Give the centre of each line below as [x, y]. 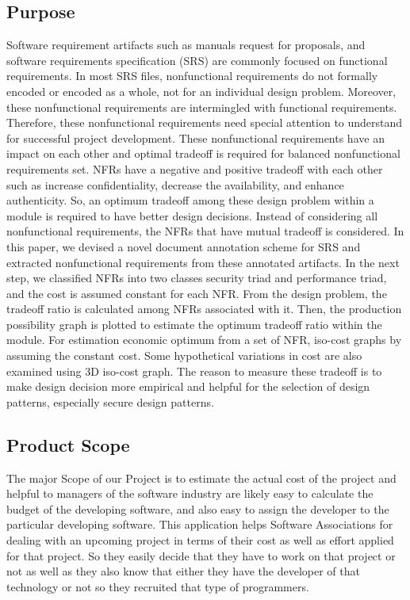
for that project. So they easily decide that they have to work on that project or [201, 555]
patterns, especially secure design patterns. [110, 401]
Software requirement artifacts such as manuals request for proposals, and [186, 45]
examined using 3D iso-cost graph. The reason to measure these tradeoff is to [194, 371]
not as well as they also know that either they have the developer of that [183, 571]
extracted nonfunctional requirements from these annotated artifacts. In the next [203, 262]
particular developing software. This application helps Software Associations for [200, 524]
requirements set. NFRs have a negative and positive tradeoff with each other [195, 168]
